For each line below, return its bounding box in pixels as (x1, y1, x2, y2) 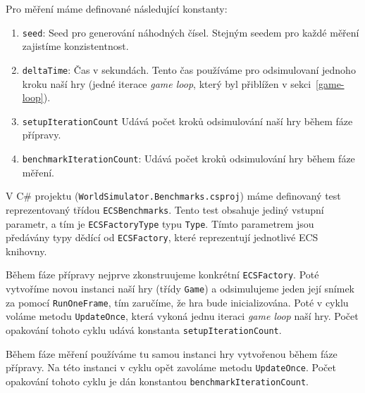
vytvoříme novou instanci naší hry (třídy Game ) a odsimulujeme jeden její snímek (6, 281, 354, 296)
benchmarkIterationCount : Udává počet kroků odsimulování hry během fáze (22, 150, 355, 165)
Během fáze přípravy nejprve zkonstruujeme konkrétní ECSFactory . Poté (6, 267, 319, 282)
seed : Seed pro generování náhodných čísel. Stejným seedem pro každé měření (22, 25, 359, 39)
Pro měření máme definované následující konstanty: (6, 1, 228, 15)
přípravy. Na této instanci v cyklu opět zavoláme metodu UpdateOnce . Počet (6, 360, 336, 375)
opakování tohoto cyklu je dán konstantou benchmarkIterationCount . (6, 373, 309, 388)
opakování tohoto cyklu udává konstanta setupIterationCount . (6, 323, 282, 337)
